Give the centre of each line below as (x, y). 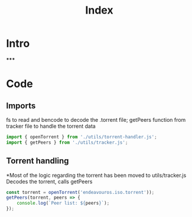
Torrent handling (38, 161)
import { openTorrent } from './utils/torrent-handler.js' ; (82, 137)
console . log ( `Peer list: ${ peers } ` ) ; (63, 203)
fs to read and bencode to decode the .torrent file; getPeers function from (96, 119)
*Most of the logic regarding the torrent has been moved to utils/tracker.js (96, 175)
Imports (21, 106)
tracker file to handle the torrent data (51, 126)
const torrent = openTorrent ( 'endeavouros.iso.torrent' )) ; (80, 192)
